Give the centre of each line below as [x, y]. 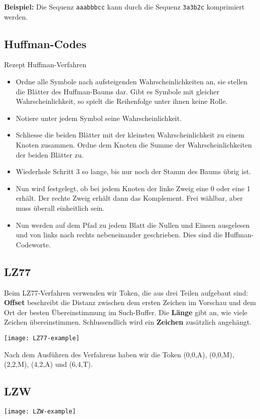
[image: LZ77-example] [42, 338]
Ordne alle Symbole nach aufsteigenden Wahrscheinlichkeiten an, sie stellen [132, 82]
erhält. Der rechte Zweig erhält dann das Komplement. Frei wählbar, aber [129, 198]
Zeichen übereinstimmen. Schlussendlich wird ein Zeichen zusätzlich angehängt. [128, 322]
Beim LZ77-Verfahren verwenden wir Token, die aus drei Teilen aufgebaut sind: [126, 292]
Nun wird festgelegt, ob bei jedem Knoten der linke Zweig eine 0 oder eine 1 [133, 188]
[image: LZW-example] [40, 411]
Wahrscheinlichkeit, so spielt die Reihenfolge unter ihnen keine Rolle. [122, 101]
